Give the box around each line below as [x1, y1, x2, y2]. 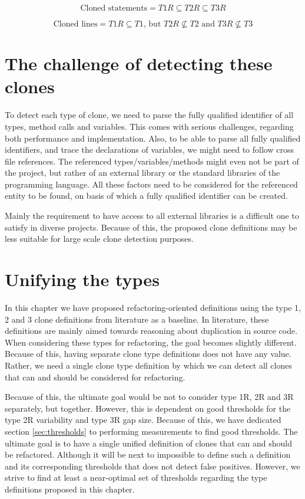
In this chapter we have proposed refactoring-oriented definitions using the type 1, [5, 301, 301, 313]
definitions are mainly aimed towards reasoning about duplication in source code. [5, 324, 298, 337]
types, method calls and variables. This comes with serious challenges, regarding [5, 120, 294, 132]
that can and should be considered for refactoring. [5, 370, 185, 383]
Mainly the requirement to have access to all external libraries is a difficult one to [5, 209, 299, 222]
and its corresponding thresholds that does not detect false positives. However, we [5, 459, 300, 472]
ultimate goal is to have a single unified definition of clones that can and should [5, 436, 292, 449]
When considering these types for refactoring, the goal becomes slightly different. [5, 336, 297, 348]
